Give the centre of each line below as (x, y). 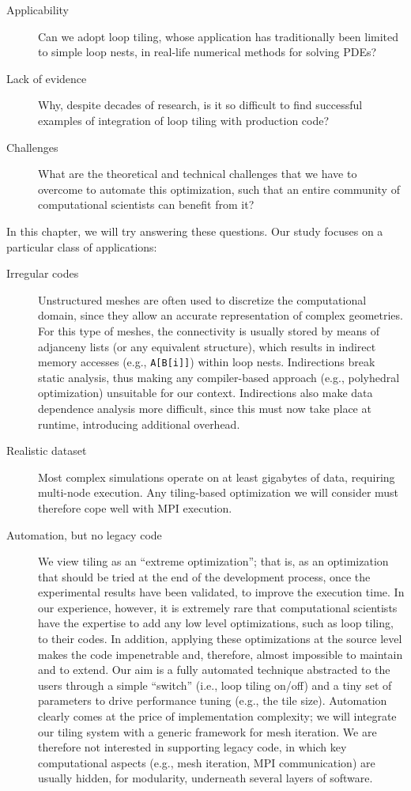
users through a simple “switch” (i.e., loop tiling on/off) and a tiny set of (215, 685)
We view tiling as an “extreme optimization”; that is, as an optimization (213, 561)
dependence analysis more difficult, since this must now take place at (205, 408)
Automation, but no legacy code (84, 534)
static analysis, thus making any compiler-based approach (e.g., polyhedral (219, 377)
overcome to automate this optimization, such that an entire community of (219, 189)
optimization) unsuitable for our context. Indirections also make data (205, 393)
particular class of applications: (82, 246)
